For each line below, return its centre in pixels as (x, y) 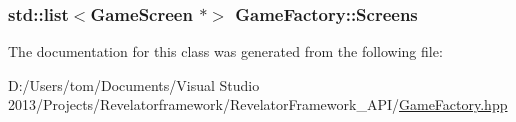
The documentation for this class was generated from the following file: (225, 51)
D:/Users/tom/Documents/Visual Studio (134, 84)
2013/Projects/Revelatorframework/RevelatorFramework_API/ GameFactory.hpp (258, 104)
